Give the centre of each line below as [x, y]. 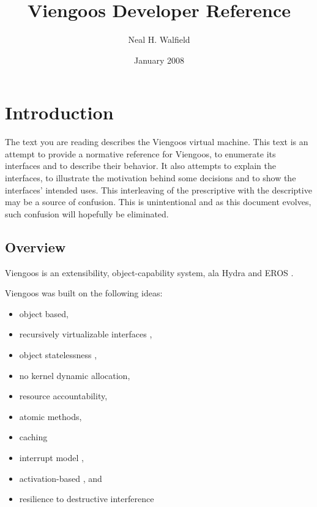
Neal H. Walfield [159, 39]
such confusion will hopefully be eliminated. [87, 213]
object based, [44, 313]
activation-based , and [61, 478]
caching [33, 437]
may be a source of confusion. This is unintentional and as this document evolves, [158, 202]
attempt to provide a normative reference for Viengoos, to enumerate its [140, 153]
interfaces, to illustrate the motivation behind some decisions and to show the [151, 178]
